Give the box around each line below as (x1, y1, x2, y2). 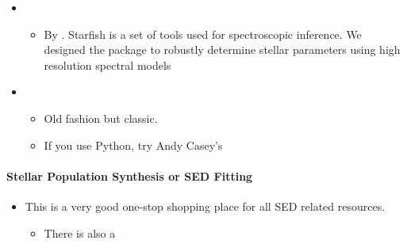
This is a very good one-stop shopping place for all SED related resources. (25, 197, 386, 214)
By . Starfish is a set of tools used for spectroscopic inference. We (44, 25, 362, 42)
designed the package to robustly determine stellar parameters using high (44, 41, 401, 58)
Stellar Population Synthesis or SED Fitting (6, 167, 253, 184)
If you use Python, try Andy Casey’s (44, 136, 223, 153)
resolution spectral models (44, 56, 171, 73)
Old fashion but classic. (44, 109, 158, 126)
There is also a (44, 224, 116, 241)
